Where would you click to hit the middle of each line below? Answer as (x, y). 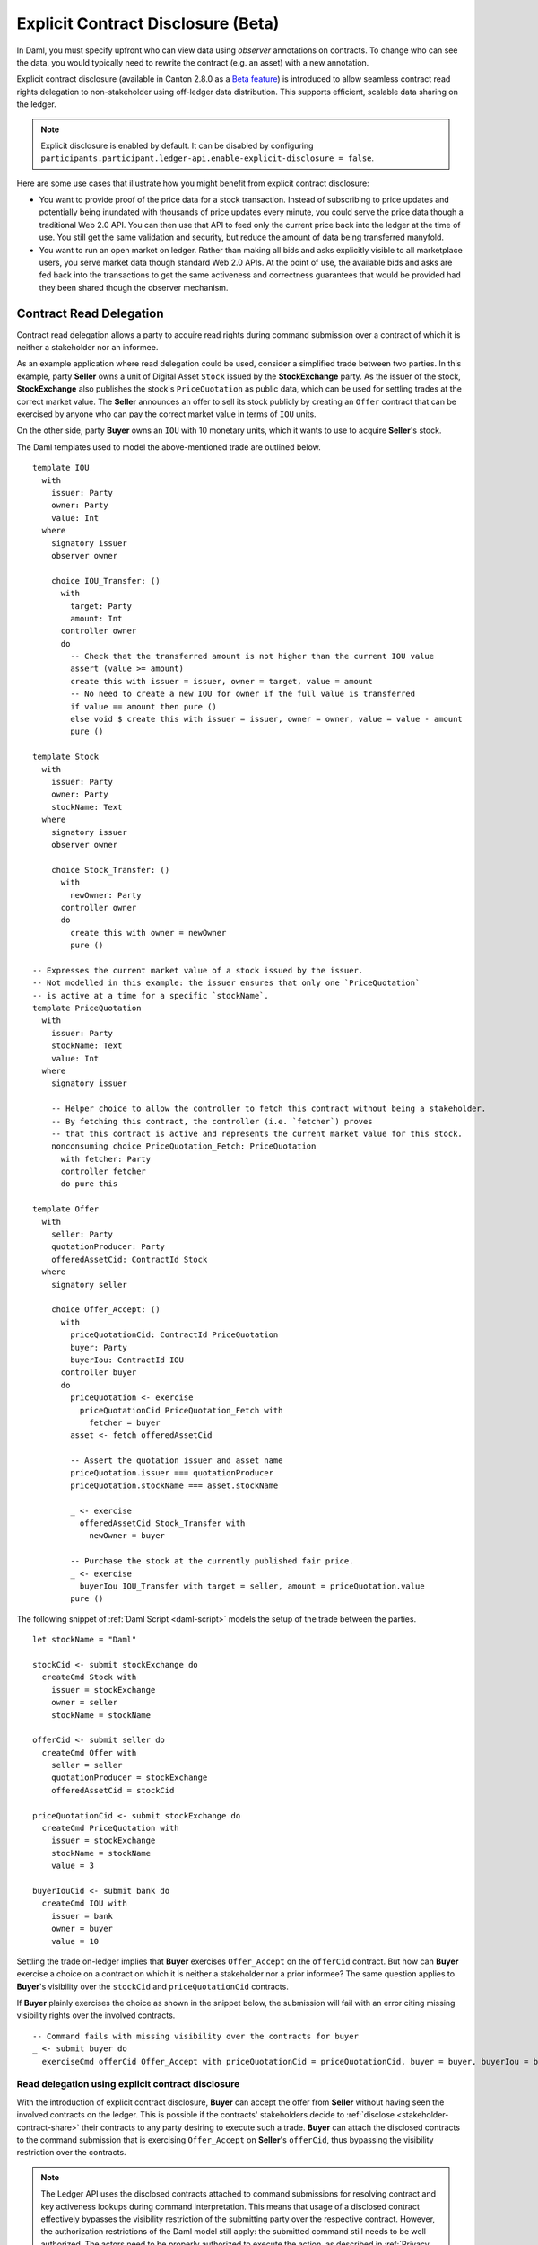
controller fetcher (104, 1171)
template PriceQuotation (87, 1008)
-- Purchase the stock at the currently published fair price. (212, 1561)
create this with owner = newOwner (148, 933)
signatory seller (89, 1285)
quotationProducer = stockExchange (129, 1778)
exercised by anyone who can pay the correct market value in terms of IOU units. (167, 414)
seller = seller (87, 1765)
